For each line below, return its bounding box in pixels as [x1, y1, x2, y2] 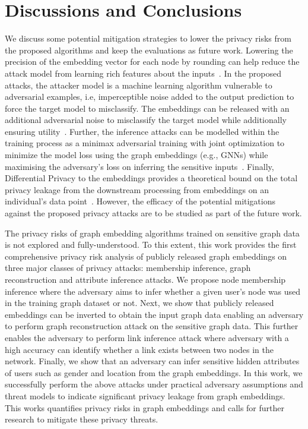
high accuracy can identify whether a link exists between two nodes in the [5, 343, 274, 355]
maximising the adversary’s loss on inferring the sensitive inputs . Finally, [5, 160, 274, 172]
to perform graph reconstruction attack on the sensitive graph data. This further [5, 320, 299, 332]
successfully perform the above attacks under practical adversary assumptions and [5, 378, 303, 390]
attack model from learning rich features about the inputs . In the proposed [5, 67, 281, 79]
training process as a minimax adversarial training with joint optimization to [5, 137, 285, 149]
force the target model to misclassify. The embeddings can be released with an [5, 102, 290, 114]
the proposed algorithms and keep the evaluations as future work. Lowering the [5, 43, 293, 56]
